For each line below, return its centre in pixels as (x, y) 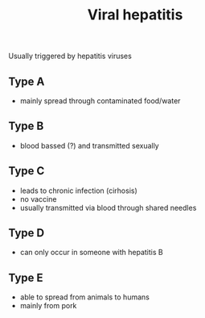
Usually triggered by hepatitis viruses (70, 56)
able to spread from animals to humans (85, 297)
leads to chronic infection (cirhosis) (79, 190)
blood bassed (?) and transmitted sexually (89, 145)
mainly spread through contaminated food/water (100, 101)
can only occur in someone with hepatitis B (91, 253)
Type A (27, 81)
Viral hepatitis (135, 15)
